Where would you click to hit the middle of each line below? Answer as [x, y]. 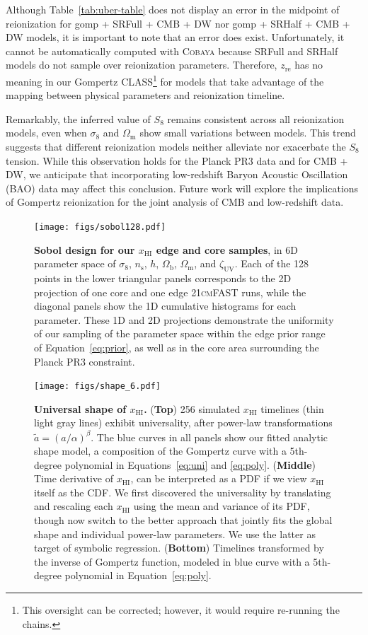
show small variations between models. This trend [248, 133]
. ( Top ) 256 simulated [192, 408]
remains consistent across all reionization [256, 118]
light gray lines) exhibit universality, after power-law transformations [183, 423]
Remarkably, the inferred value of [78, 118]
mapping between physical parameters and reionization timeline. [145, 95]
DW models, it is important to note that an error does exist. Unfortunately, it [175, 37]
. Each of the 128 [272, 263]
